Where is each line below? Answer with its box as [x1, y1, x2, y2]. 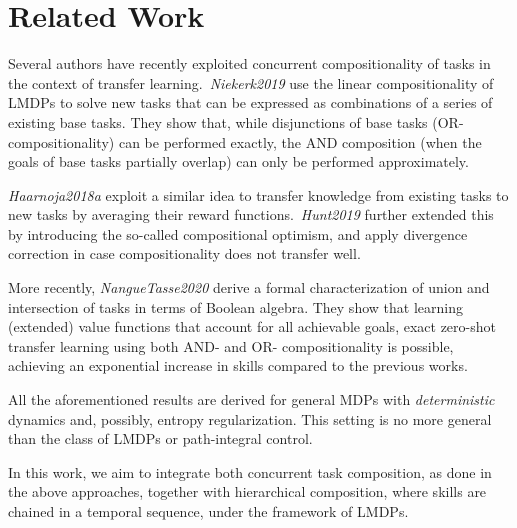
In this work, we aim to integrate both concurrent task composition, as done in [8, 461, 492, 482]
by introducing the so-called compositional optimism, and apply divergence [8, 223, 468, 244]
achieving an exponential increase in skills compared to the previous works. [8, 355, 468, 376]
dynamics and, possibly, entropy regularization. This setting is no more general [8, 408, 492, 429]
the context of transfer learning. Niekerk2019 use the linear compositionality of [8, 72, 494, 93]
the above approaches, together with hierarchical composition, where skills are [8, 481, 487, 502]
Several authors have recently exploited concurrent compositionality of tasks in [8, 53, 491, 74]
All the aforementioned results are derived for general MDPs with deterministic [8, 389, 495, 410]
